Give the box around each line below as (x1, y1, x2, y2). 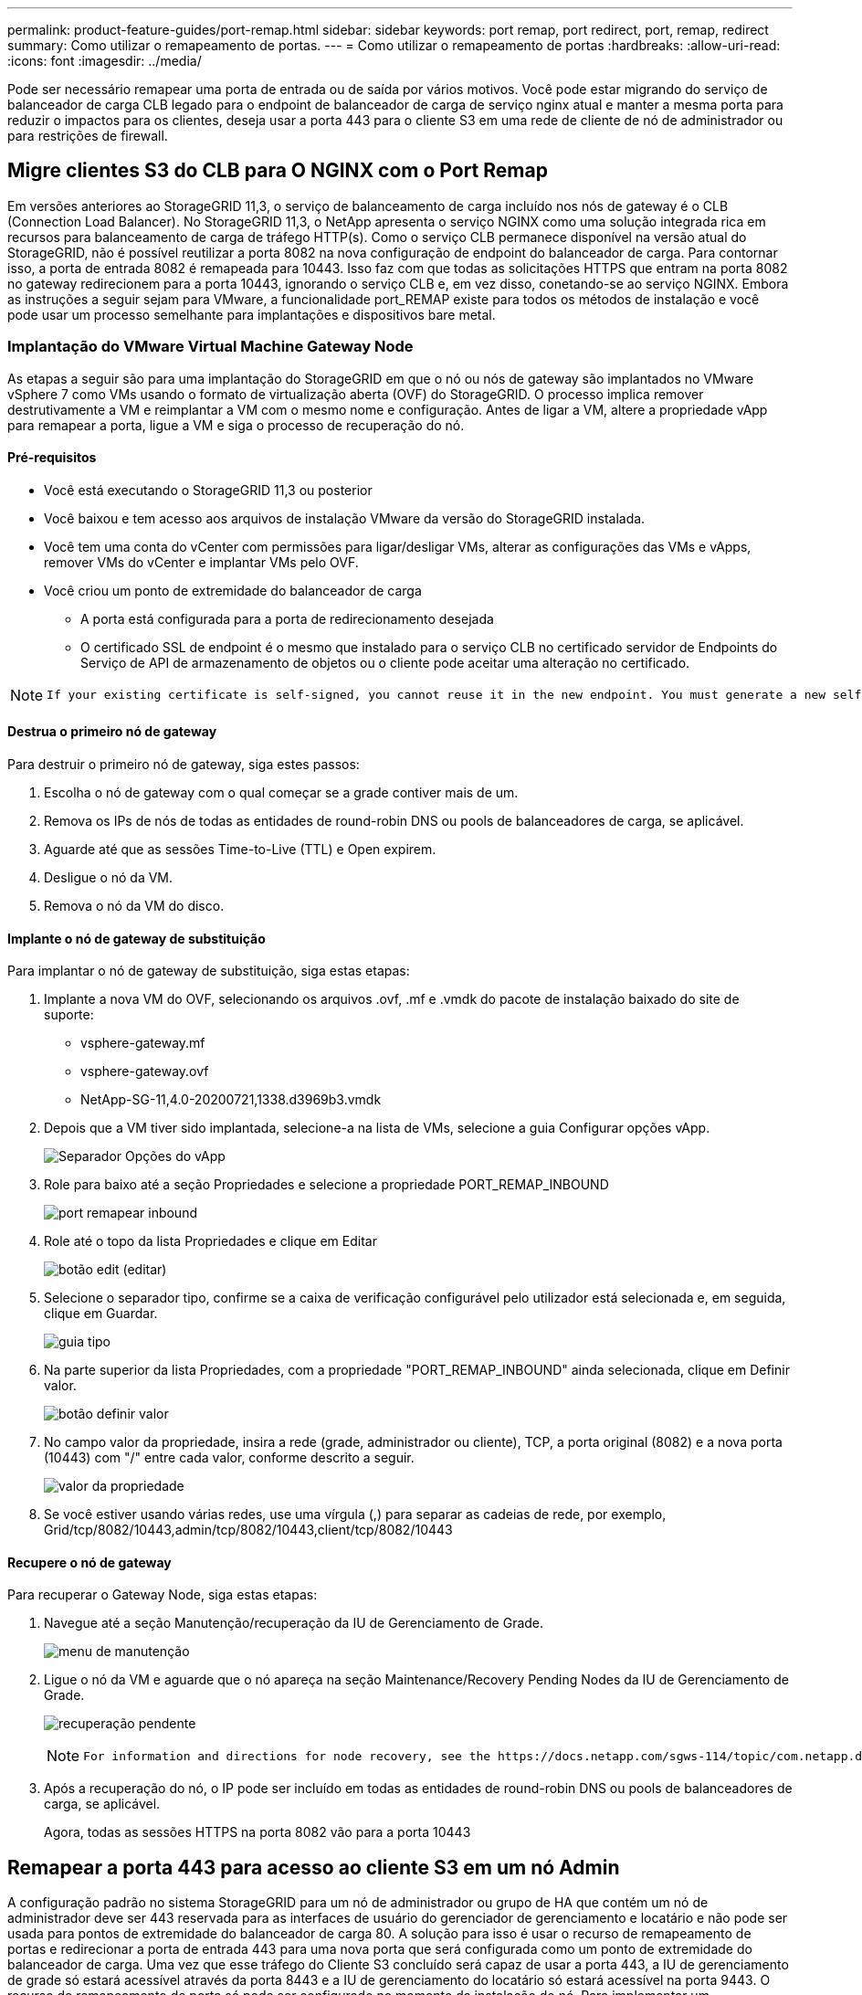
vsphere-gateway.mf (80, 1035, 205, 1051)
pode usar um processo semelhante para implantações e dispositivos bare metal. (7, 306, 496, 322)
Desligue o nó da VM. (44, 870, 173, 886)
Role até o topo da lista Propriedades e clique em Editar (44, 1233, 377, 1250)
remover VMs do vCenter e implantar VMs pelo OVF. (44, 554, 359, 570)
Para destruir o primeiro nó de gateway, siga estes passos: (7, 756, 360, 773)
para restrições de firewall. (7, 128, 168, 143)
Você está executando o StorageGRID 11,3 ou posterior (44, 481, 373, 498)
